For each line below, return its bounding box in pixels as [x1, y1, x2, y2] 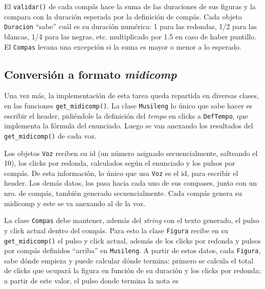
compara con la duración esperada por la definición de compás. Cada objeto [4, 11, 242, 21]
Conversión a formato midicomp [4, 66, 177, 82]
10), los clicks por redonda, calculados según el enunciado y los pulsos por [4, 158, 235, 168]
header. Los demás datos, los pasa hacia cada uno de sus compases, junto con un [4, 177, 257, 188]
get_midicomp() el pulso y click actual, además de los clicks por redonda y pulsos [4, 235, 261, 246]
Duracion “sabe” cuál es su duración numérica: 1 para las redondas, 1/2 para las [4, 21, 257, 32]
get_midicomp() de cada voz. [4, 130, 97, 141]
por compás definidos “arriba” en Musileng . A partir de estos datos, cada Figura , [4, 245, 261, 256]
